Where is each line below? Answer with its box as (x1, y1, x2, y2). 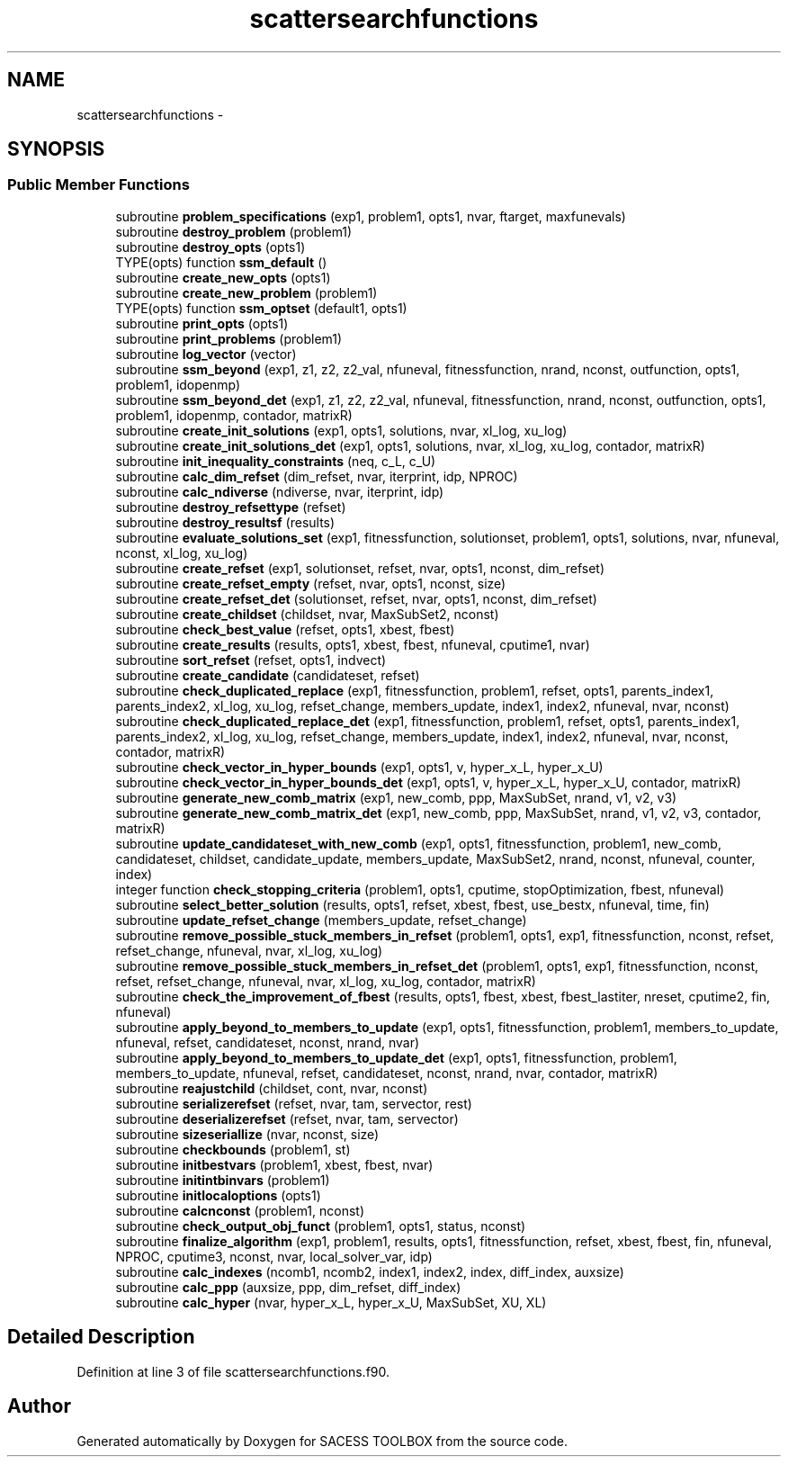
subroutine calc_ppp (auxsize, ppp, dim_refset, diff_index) (115, 1279, 461, 1295)
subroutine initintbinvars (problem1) (115, 1172, 330, 1188)
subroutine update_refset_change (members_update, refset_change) (115, 912, 527, 928)
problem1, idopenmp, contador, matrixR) (115, 407, 353, 423)
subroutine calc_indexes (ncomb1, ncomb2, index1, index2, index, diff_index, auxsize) (115, 1263, 624, 1280)
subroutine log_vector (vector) (115, 346, 297, 362)
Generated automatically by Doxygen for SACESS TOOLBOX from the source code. (76, 1433, 568, 1449)
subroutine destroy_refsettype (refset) (115, 498, 346, 515)
